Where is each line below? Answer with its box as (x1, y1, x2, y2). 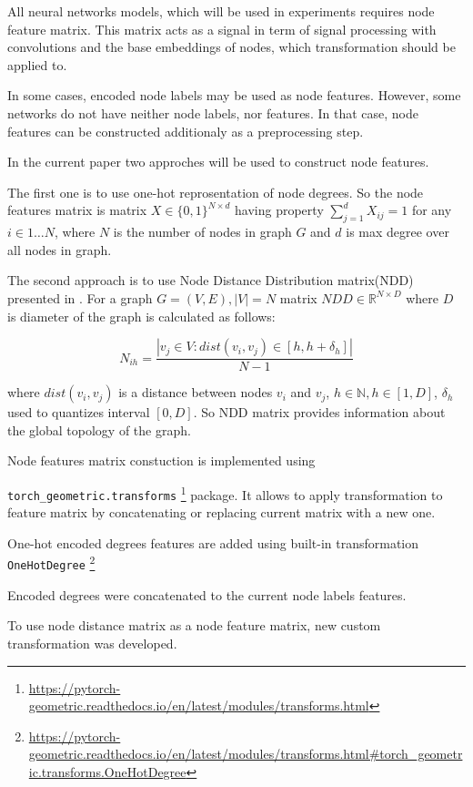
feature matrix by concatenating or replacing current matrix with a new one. (7, 503, 436, 522)
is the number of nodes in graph (113, 222, 292, 241)
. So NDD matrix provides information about (193, 403, 446, 422)
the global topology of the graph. (7, 420, 191, 439)
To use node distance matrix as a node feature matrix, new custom (7, 616, 381, 635)
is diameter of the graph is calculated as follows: (7, 306, 276, 325)
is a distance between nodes (118, 383, 273, 402)
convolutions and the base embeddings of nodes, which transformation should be (7, 37, 456, 56)
